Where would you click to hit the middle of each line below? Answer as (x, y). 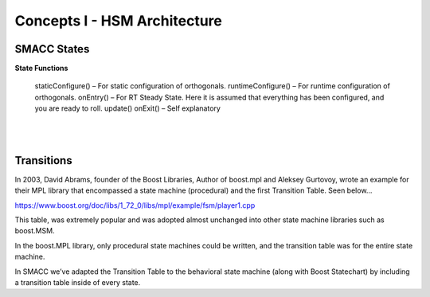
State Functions (41, 68)
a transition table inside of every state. (78, 283)
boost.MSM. (35, 231)
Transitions (43, 160)
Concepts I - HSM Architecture (119, 21)
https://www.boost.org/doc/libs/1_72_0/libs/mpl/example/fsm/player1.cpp (135, 205)
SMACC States (52, 49)
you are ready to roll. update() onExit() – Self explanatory (127, 108)
